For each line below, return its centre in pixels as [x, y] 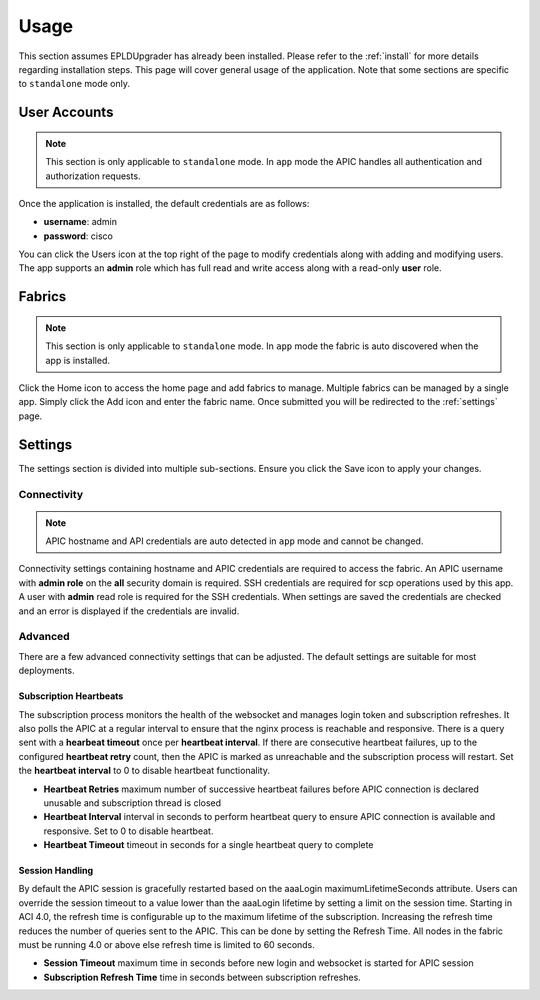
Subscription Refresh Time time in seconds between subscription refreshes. [202, 977]
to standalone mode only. [74, 84]
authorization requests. [93, 176]
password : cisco [78, 236]
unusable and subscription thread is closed [132, 802]
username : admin [80, 222]
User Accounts [66, 112]
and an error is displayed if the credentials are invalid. [129, 611]
